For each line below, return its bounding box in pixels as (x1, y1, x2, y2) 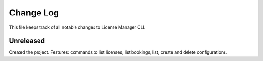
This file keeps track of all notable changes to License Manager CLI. (9, 24, 146, 30)
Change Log (9, 7, 59, 18)
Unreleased (9, 37, 45, 45)
